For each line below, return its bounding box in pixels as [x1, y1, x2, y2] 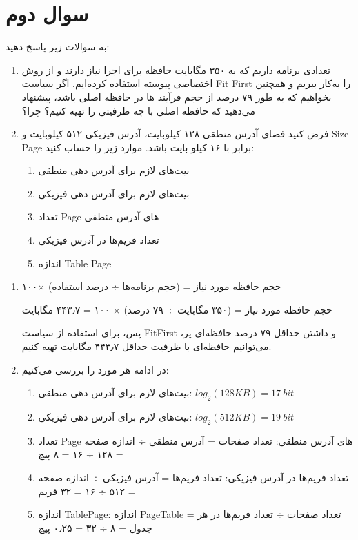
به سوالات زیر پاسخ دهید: [6, 39, 110, 54]
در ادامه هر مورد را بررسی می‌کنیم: [21, 362, 169, 376]
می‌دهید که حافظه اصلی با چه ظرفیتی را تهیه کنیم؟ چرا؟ [21, 103, 255, 117]
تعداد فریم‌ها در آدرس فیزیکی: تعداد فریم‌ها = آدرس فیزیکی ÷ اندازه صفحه [38, 470, 349, 484]
